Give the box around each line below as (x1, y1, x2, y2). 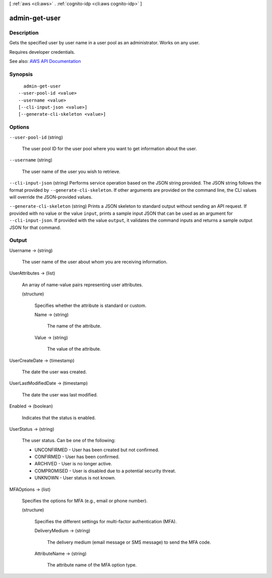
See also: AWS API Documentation (9, 58, 81, 64)
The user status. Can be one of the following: (22, 438, 116, 444)
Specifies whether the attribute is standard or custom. (34, 302, 147, 308)
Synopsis (9, 70, 33, 77)
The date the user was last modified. (22, 391, 98, 397)
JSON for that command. (9, 224, 61, 230)
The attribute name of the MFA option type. (47, 562, 137, 568)
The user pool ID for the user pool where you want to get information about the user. (22, 145, 197, 151)
